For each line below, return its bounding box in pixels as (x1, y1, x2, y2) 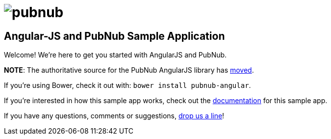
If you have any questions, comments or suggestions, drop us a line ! (4, 111, 225, 120)
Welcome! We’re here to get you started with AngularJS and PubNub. (4, 51, 227, 59)
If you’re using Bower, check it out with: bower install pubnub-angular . (4, 81, 251, 90)
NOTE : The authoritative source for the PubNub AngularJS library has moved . (4, 66, 254, 75)
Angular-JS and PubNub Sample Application (4, 29, 225, 42)
